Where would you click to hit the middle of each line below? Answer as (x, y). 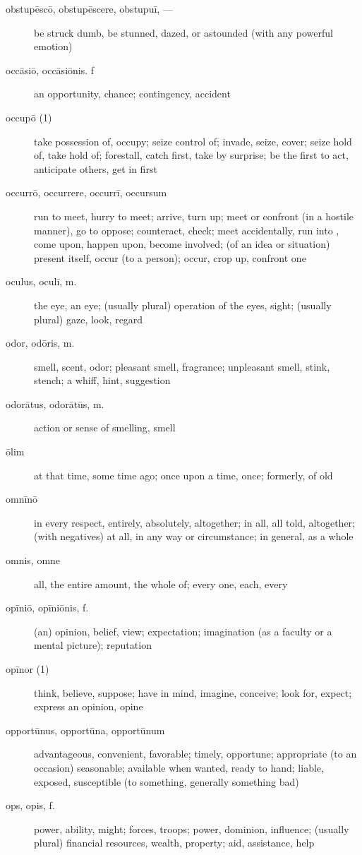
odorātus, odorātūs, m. (55, 403)
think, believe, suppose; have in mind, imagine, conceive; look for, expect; (193, 692)
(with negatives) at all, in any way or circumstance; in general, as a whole (194, 536)
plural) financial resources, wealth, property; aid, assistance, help (174, 843)
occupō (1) (29, 117)
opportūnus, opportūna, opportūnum (85, 730)
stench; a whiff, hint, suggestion (102, 380)
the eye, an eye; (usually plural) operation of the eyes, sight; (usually (183, 305)
